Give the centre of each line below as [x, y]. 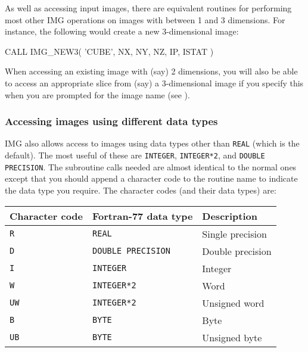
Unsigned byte [232, 337]
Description [230, 216]
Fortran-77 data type [143, 216]
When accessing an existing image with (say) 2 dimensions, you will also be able [151, 71]
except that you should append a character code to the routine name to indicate [151, 178]
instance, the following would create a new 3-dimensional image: [122, 31]
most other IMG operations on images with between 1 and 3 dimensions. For [145, 19]
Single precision [234, 233]
